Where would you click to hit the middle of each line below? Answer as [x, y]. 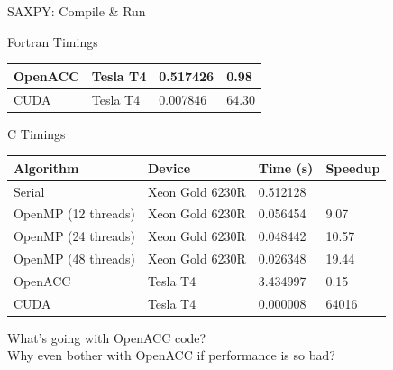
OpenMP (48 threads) [74, 259]
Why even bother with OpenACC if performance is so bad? [171, 355]
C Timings [37, 133]
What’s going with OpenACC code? [107, 337]
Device [169, 167]
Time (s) [286, 167]
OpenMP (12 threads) [74, 213]
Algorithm [46, 167]
